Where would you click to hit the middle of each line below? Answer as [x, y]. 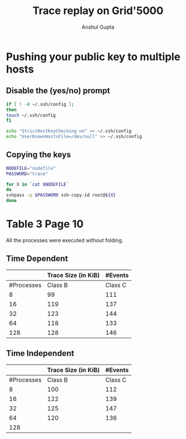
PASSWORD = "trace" [27, 174]
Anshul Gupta [98, 27]
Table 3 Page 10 [45, 224]
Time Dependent [37, 259]
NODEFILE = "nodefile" [31, 168]
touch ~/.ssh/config [31, 115]
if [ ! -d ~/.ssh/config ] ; [40, 104]
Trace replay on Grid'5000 [98, 11]
